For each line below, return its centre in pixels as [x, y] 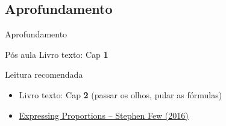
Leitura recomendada [44, 74]
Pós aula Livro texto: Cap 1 [57, 54]
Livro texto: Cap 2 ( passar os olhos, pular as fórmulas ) [121, 94]
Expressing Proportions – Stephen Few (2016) [104, 115]
